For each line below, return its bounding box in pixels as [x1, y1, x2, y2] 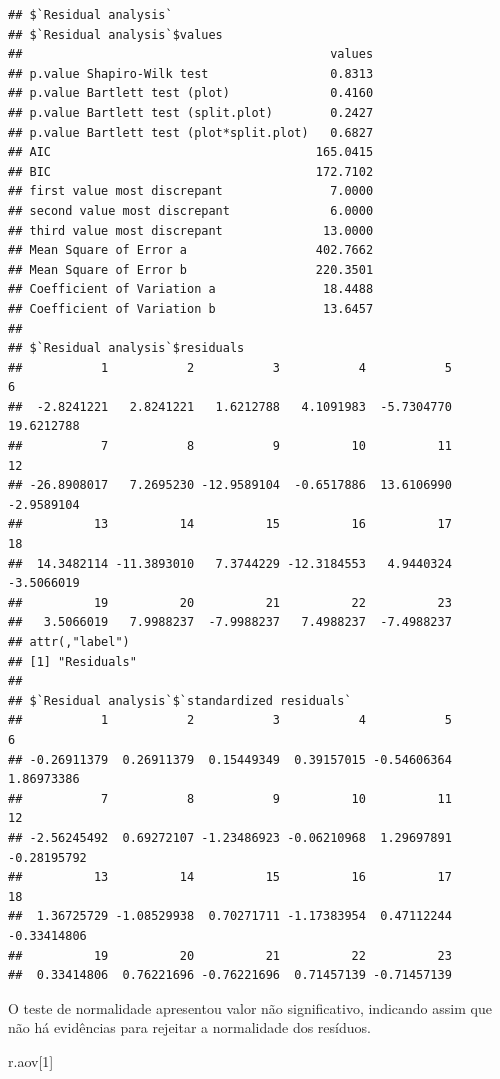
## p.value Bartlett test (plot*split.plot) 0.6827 [8, 125, 374, 140]
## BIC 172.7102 [8, 164, 374, 179]
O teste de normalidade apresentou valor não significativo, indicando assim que [8, 997, 492, 1018]
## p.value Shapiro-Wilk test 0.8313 [8, 66, 374, 81]
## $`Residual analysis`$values [8, 27, 223, 42]
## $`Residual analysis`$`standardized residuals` [8, 693, 352, 708]
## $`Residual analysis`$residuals [8, 341, 245, 356]
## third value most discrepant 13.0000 [8, 223, 374, 238]
